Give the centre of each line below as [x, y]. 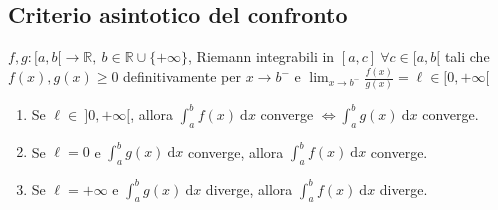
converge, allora [235, 151]
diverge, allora [249, 188]
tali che [467, 56]
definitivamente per [182, 76]
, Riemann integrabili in [261, 56]
